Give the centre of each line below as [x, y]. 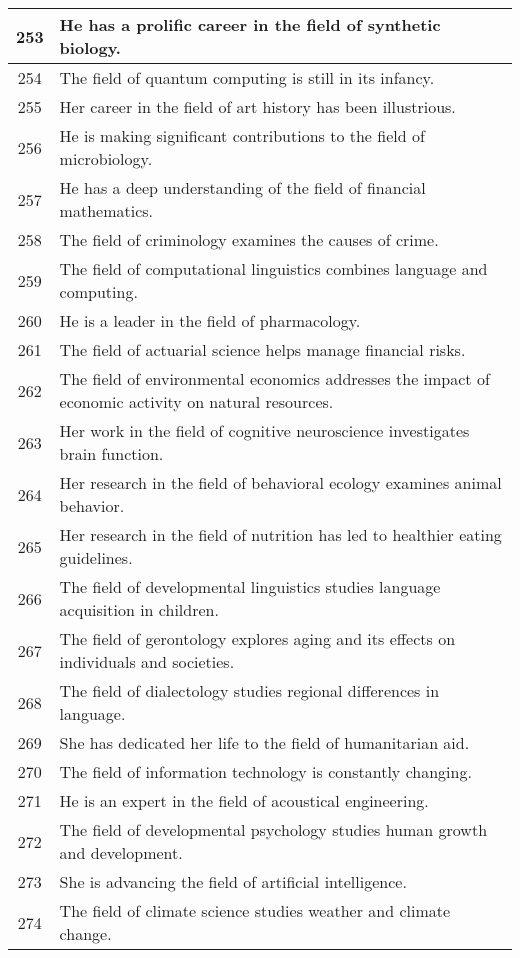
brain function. [111, 453]
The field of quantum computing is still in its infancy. [247, 77]
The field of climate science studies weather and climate [255, 910]
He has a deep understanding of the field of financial [242, 187]
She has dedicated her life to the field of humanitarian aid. [264, 742]
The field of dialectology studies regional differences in [249, 690]
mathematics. [106, 210]
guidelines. [96, 557]
